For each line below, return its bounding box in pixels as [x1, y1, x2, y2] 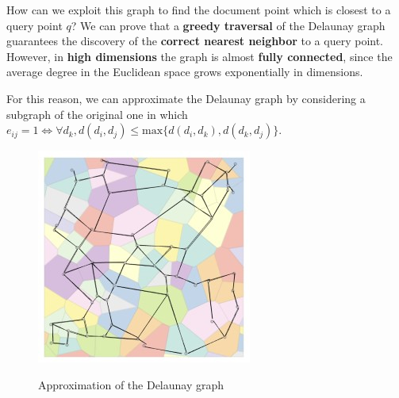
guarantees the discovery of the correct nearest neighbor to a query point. [6, 33, 384, 49]
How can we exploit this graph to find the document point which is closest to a [6, 2, 391, 17]
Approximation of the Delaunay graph [38, 376, 224, 392]
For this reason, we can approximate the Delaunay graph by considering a [6, 90, 366, 106]
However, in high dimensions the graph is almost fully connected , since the [6, 48, 393, 64]
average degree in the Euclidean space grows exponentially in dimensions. [6, 63, 363, 80]
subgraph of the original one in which [6, 105, 188, 122]
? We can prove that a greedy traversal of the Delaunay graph [71, 17, 386, 33]
